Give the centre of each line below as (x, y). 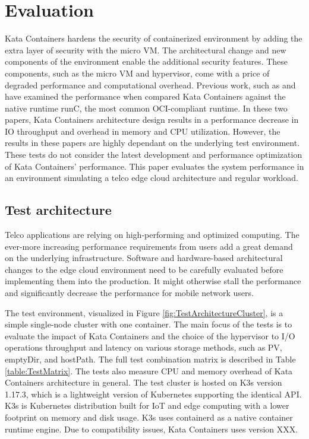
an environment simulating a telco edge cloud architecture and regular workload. (152, 178)
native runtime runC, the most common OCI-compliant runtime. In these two (146, 108)
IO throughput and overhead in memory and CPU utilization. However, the (143, 131)
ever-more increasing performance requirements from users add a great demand (149, 246)
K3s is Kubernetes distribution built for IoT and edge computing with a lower (147, 405)
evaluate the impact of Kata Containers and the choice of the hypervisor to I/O (150, 335)
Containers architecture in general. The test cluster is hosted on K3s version (144, 382)
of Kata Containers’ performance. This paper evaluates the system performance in (154, 166)
